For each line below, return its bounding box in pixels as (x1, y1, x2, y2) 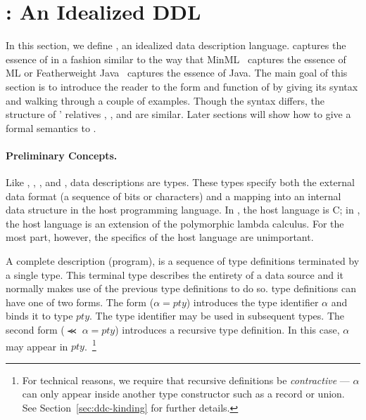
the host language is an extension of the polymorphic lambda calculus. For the (6, 216, 344, 230)
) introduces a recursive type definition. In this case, (115, 322, 340, 337)
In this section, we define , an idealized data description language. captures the (6, 38, 346, 53)
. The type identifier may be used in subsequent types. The (89, 308, 345, 323)
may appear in (6, 339, 68, 353)
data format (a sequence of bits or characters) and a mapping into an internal (6, 188, 341, 203)
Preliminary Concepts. (6, 147, 118, 162)
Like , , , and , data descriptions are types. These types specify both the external (6, 175, 355, 190)
